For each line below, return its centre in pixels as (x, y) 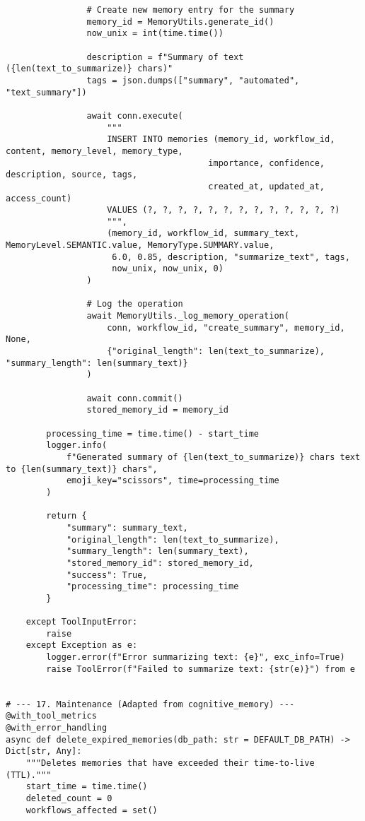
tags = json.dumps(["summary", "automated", (193, 80)
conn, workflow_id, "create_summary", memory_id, (226, 327)
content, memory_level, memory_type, (94, 151)
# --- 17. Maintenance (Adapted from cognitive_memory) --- (150, 704)
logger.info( (77, 445)
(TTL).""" (29, 775)
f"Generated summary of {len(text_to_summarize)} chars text (213, 457)
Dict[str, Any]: (44, 751)
